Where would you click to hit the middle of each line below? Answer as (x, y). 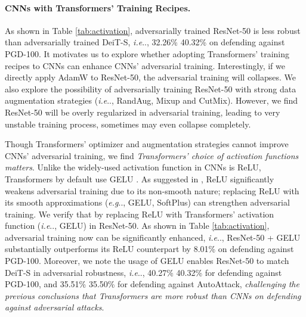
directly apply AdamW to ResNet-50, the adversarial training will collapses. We (150, 77)
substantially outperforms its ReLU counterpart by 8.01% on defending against (149, 249)
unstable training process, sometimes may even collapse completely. (128, 124)
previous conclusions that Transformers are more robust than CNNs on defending (153, 295)
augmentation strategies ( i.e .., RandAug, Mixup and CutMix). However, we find (152, 100)
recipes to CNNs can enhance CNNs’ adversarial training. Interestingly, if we (145, 65)
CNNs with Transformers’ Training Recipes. (98, 7)
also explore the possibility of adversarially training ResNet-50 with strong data (151, 88)
